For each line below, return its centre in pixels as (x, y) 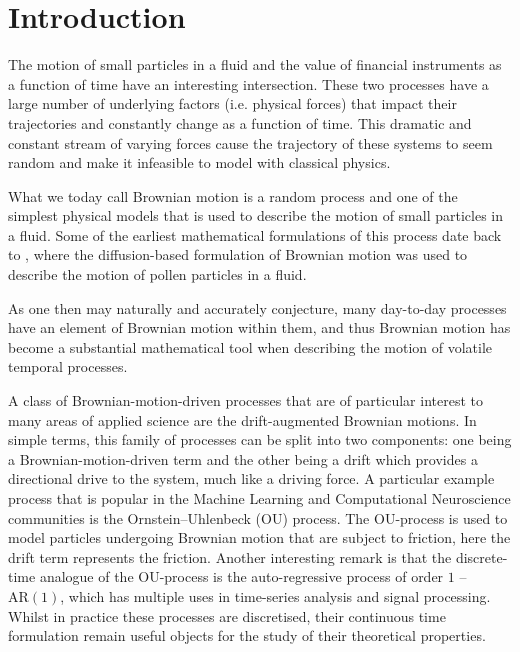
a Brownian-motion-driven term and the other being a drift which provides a (243, 458)
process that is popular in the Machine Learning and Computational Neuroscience (259, 498)
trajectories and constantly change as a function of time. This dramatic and (240, 122)
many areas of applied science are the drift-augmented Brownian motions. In (242, 419)
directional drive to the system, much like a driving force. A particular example (251, 478)
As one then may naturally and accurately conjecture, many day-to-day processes (257, 307)
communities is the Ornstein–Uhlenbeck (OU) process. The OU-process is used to (258, 517)
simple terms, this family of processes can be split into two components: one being (260, 439)
